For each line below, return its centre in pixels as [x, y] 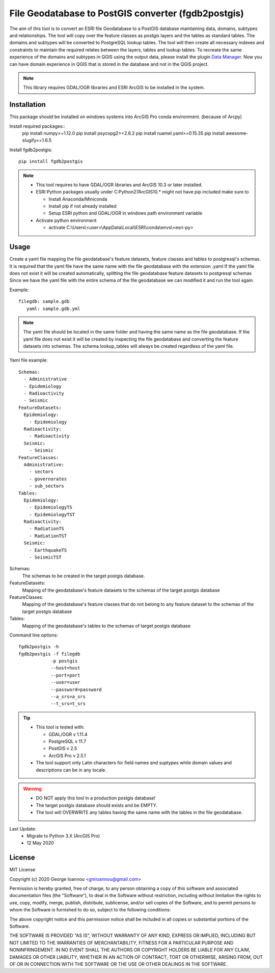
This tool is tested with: [60, 727]
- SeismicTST [45, 557]
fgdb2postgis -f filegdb [49, 654]
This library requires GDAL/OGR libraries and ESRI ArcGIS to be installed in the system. [114, 88]
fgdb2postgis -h [39, 647]
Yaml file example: [29, 360]
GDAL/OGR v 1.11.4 [68, 734]
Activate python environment [66, 220]
